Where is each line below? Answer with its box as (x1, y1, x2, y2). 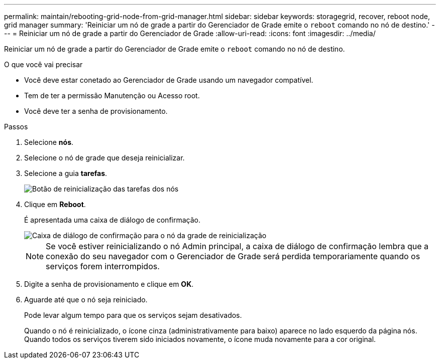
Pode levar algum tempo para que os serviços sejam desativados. (24, 311, 242, 319)
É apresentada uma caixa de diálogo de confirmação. (24, 216, 201, 224)
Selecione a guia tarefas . (24, 169, 107, 177)
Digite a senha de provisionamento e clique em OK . (24, 280, 194, 288)
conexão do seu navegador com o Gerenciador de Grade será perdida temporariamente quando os (46, 251, 420, 261)
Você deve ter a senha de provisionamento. (24, 107, 168, 115)
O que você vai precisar (4, 60, 83, 69)
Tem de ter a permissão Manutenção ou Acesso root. (24, 91, 200, 100)
